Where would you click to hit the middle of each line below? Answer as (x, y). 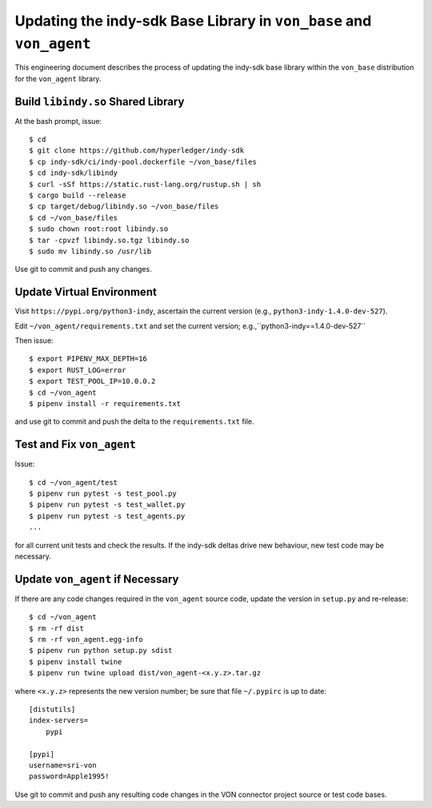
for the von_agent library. (58, 78)
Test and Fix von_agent (75, 445)
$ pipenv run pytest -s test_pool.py (103, 494)
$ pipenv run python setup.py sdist (101, 651)
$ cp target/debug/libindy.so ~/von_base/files (124, 207)
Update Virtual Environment (86, 292)
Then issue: (34, 340)
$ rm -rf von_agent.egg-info (86, 640)
